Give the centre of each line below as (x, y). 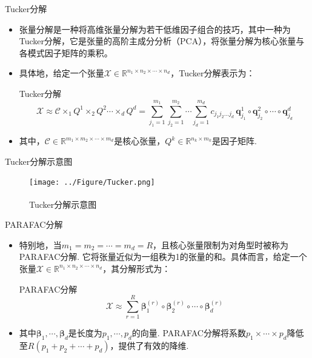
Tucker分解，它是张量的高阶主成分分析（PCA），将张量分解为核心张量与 (162, 41)
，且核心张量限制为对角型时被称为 (221, 244)
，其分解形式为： (137, 268)
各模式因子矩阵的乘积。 (66, 52)
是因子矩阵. (234, 141)
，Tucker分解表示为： (213, 73)
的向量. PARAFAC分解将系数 (189, 333)
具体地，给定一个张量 (61, 73)
